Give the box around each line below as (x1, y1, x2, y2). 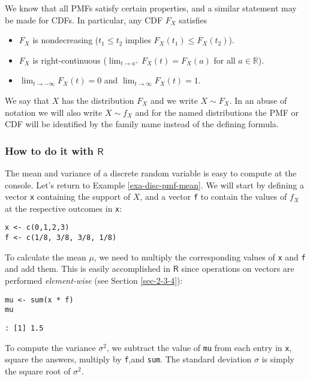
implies (125, 34, 151, 46)
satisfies (179, 13, 207, 26)
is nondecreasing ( (32, 34, 99, 46)
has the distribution (61, 94, 134, 106)
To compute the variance (5, 341, 96, 353)
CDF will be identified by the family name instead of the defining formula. (5, 118, 279, 130)
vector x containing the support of (5, 190, 131, 203)
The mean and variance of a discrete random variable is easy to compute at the (5, 166, 297, 179)
